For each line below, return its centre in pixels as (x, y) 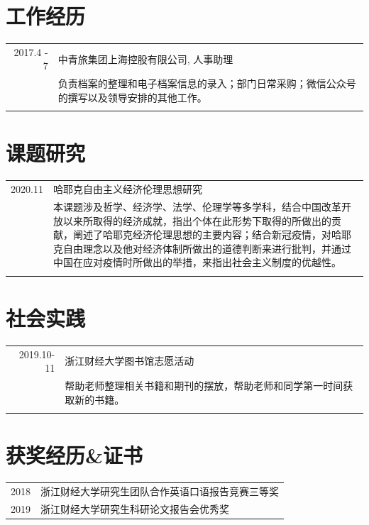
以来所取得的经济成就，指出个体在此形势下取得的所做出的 (197, 220)
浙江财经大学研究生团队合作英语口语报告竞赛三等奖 (160, 491)
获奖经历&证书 (75, 455)
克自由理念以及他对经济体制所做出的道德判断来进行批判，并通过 (202, 248)
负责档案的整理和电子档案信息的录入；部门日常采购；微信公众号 (207, 83)
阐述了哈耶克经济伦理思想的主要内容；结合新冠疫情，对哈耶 (212, 234)
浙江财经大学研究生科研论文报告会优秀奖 (135, 508)
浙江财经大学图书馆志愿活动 (130, 361)
